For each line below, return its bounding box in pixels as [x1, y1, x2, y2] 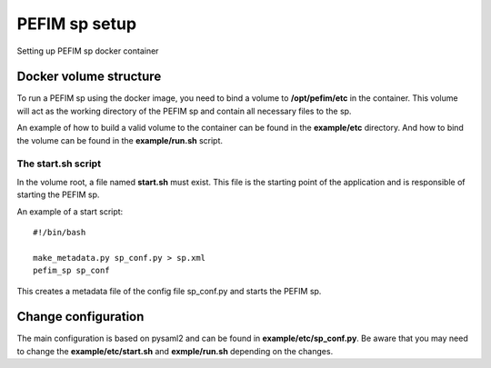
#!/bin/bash [33, 227, 86, 237]
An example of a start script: [16, 205, 124, 217]
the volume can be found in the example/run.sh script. [16, 134, 223, 145]
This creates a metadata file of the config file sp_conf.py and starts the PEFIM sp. [16, 285, 322, 296]
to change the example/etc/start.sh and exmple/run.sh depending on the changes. [16, 345, 334, 356]
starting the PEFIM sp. [16, 189, 100, 200]
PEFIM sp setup [16, 14, 136, 34]
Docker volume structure [16, 69, 162, 85]
